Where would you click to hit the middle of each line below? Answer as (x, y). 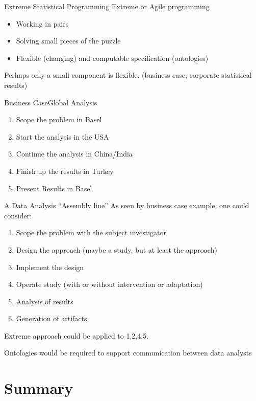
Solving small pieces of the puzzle (68, 41)
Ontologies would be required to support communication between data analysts (128, 353)
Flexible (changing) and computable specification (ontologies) (112, 58)
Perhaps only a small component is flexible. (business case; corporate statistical (128, 75)
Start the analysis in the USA (62, 136)
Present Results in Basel (54, 188)
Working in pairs (42, 23)
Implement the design (50, 267)
